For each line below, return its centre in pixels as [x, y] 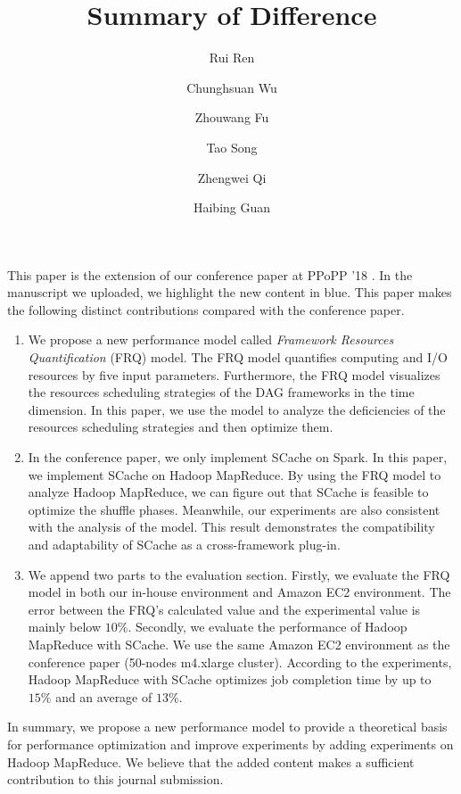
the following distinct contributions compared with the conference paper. [206, 309]
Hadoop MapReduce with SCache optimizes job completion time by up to [230, 679]
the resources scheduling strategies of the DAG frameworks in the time [221, 392]
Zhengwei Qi [232, 177]
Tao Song [232, 147]
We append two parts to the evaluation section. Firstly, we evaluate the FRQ [239, 574]
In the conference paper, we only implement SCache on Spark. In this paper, [238, 457]
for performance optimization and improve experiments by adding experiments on [230, 744]
